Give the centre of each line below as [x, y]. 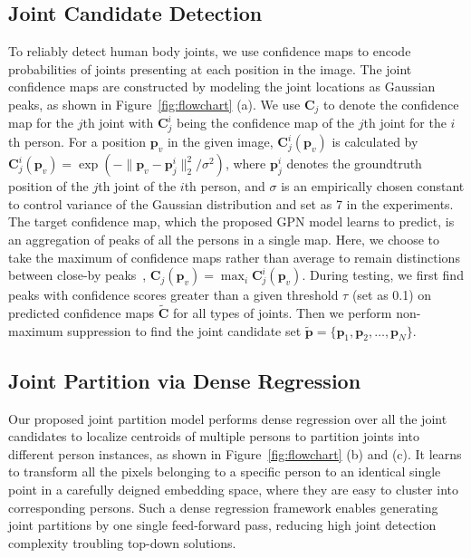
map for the [41, 123]
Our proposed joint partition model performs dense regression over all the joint [228, 418]
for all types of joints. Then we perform [283, 312]
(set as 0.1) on [392, 295]
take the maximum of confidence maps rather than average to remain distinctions [234, 257]
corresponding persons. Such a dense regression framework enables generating [223, 507]
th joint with [118, 123]
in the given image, [220, 142]
